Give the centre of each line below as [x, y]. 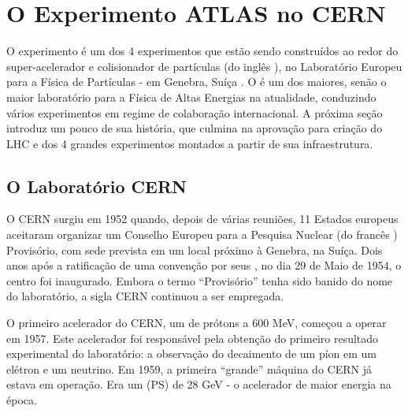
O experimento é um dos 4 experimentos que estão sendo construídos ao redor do [202, 51]
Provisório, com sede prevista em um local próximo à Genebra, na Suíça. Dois [195, 249]
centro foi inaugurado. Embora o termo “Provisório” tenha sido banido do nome [200, 280]
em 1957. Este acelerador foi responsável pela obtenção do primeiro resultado [193, 338]
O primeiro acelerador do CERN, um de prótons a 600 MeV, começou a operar [197, 323]
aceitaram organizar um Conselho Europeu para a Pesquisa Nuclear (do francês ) [202, 234]
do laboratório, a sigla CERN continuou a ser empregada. [145, 296]
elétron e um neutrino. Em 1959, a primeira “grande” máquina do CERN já [189, 368]
